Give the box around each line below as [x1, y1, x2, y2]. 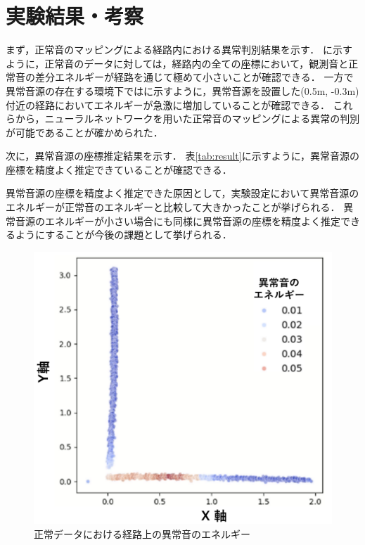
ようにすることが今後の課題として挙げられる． [15, 227, 232, 242]
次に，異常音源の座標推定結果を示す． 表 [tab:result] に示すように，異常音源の [6, 148, 359, 163]
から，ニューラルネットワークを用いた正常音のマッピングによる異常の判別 [15, 111, 360, 126]
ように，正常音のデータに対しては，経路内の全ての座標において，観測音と [6, 56, 349, 70]
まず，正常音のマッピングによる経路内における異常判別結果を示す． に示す [6, 42, 352, 57]
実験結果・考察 [6, 1, 144, 30]
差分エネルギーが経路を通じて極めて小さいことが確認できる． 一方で [34, 70, 354, 84]
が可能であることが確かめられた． [6, 124, 163, 139]
